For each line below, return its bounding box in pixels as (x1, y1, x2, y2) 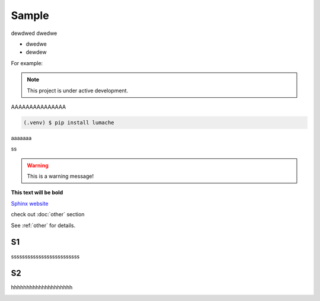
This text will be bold (11, 189, 63, 196)
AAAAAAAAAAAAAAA (11, 103, 66, 110)
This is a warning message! (27, 172, 94, 180)
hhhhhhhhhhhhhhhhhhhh (11, 284, 73, 291)
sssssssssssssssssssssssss (11, 252, 80, 260)
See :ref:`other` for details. (11, 222, 76, 229)
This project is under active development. (27, 87, 129, 94)
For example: (11, 59, 43, 66)
